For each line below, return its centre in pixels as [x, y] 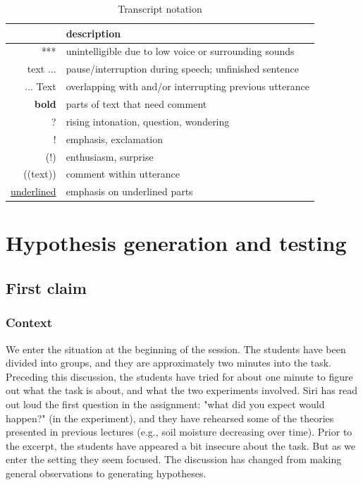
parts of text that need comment [136, 103]
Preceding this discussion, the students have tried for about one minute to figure [179, 376]
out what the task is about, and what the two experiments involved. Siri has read [181, 390]
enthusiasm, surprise [110, 156]
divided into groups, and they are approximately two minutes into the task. [168, 363]
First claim [46, 288]
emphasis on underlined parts [129, 191]
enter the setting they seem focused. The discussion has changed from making [174, 459]
